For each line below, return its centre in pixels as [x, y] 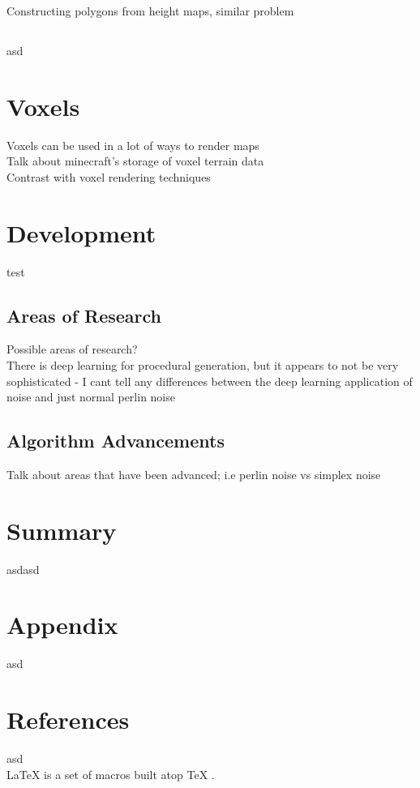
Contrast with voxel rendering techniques [109, 176]
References [68, 719]
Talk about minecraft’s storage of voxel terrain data [135, 161]
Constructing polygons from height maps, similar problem [150, 11]
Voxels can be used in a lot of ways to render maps [133, 145]
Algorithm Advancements [116, 441]
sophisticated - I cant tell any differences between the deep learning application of [210, 381]
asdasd [23, 569]
